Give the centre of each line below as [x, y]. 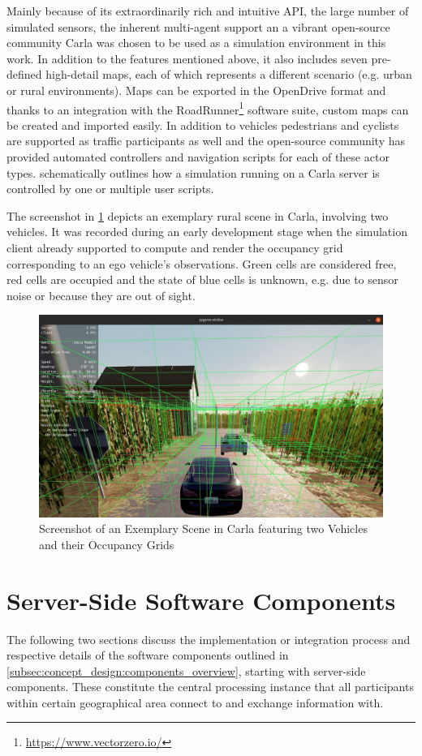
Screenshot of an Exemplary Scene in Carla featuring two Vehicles [203, 528]
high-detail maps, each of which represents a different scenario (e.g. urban [229, 74]
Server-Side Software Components [201, 600]
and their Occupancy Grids [107, 544]
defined [24, 74]
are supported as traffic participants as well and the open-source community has [206, 141]
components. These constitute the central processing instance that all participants [210, 687]
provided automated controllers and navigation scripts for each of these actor [198, 157]
